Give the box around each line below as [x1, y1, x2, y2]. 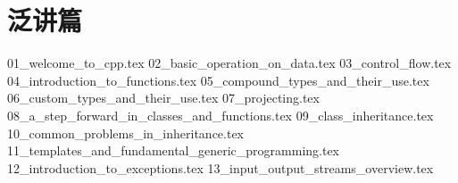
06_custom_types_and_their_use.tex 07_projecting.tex [7, 88, 320, 107]
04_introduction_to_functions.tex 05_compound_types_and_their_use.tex [7, 71, 429, 89]
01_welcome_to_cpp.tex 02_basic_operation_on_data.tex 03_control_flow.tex [7, 54, 452, 72]
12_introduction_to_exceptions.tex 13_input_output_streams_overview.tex [7, 158, 434, 177]
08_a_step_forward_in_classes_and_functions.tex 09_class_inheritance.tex [7, 105, 434, 124]
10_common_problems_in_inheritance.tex [7, 123, 245, 142]
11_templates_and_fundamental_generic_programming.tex [7, 141, 340, 160]
